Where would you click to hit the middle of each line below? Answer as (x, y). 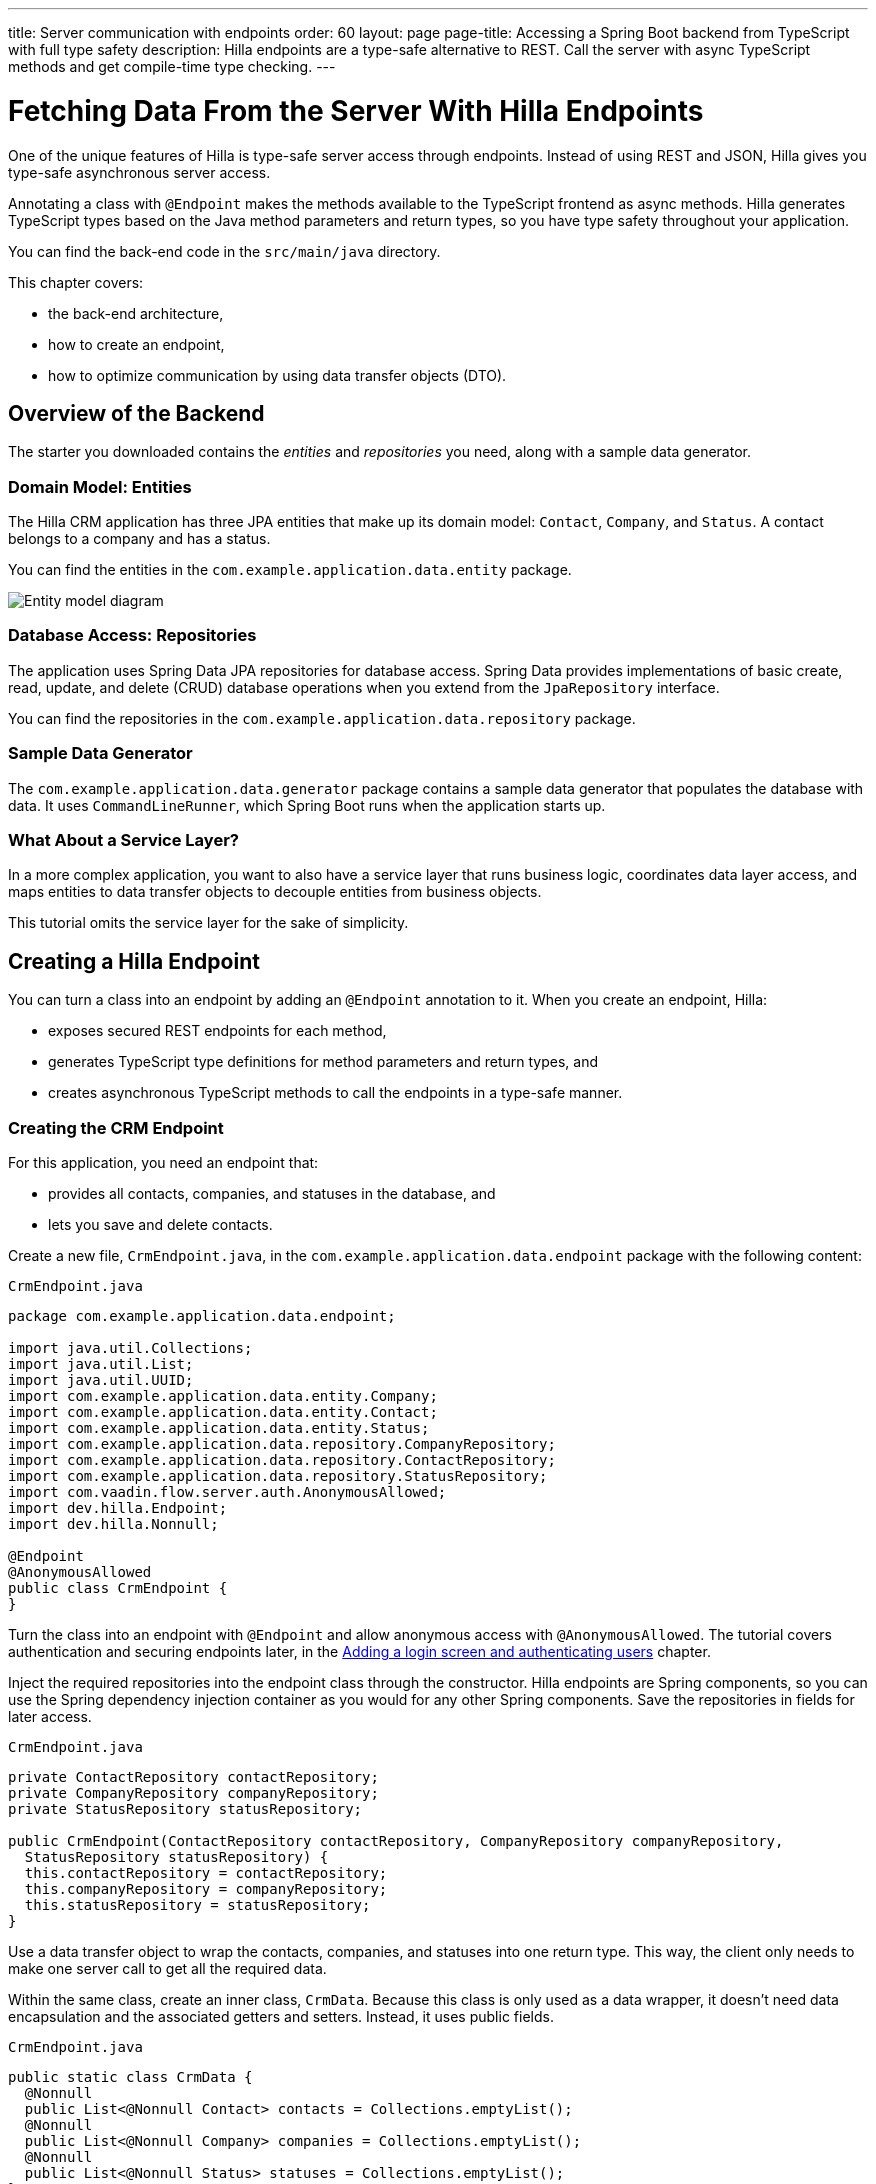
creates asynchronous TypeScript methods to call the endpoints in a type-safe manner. (335, 1093)
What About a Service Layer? (123, 839)
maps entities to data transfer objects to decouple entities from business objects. (275, 892)
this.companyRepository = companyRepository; (206, 1888)
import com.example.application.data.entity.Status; (219, 1427)
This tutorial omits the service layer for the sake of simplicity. (208, 923)
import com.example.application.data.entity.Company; (223, 1395)
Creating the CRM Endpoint (116, 1127)
